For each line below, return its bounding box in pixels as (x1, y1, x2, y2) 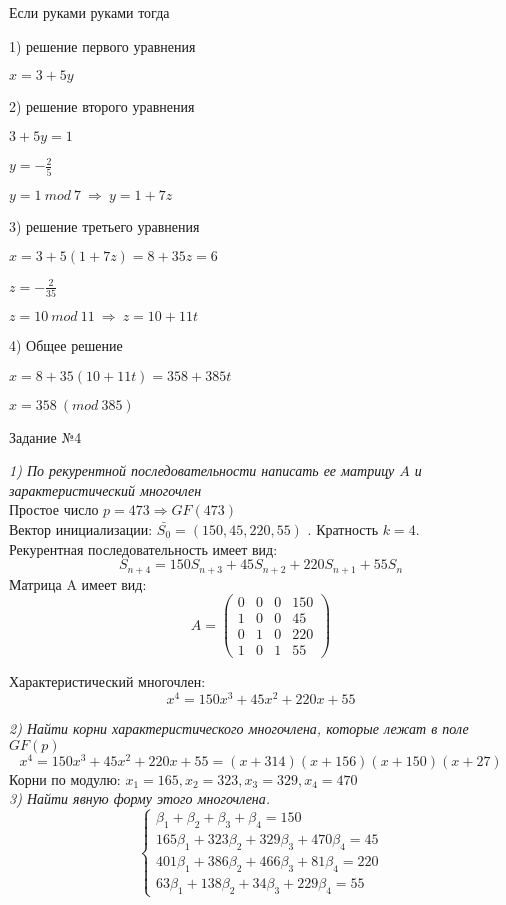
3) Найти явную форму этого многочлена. (9, 788, 271, 809)
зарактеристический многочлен (9, 479, 202, 500)
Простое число (9, 499, 99, 520)
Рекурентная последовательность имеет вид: (9, 538, 278, 559)
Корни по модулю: (9, 768, 121, 789)
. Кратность (307, 519, 379, 539)
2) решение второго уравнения (9, 96, 195, 117)
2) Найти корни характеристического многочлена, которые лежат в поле (9, 718, 469, 739)
